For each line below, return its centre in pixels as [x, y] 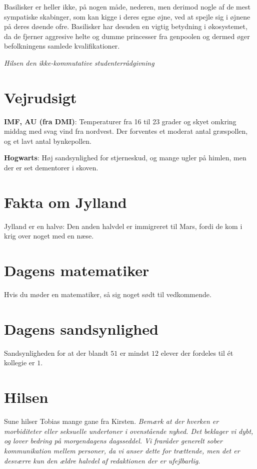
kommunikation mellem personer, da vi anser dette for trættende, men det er [122, 450]
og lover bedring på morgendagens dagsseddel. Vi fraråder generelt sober [113, 441]
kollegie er [19, 363]
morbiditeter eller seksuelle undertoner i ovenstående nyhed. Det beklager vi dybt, [129, 431]
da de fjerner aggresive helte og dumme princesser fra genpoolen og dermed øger [127, 36]
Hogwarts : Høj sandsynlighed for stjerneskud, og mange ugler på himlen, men [125, 158]
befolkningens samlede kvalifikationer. [62, 46]
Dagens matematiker [77, 270]
